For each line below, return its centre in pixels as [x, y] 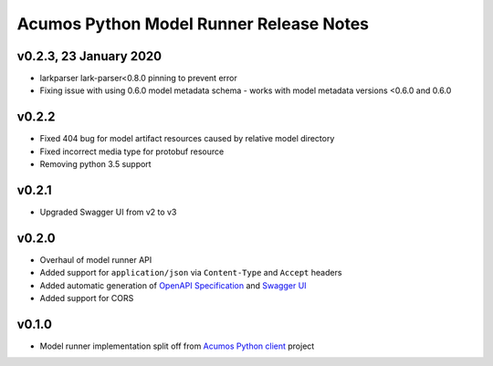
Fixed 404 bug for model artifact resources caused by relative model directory [187, 139]
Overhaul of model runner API [96, 259]
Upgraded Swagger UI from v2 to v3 [108, 212]
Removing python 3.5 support [95, 164]
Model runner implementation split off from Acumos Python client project [177, 346]
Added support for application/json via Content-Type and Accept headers [191, 273]
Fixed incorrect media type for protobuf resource [132, 152]
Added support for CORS [87, 298]
